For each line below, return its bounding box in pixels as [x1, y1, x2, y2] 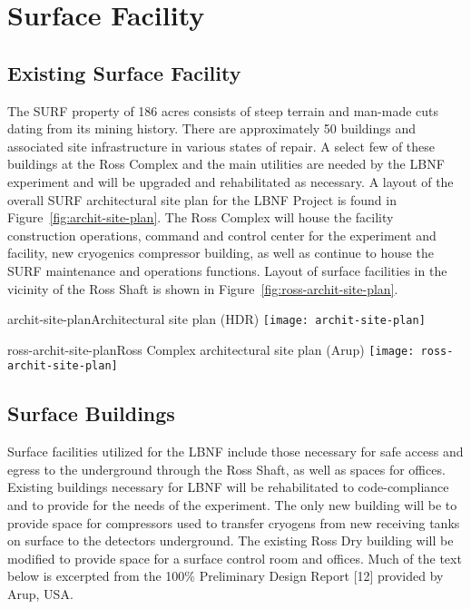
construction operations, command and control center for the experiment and [7, 225, 437, 244]
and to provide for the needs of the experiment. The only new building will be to [7, 496, 457, 515]
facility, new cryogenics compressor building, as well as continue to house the [7, 243, 434, 262]
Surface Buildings [7, 399, 175, 427]
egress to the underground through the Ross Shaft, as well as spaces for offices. [7, 459, 446, 478]
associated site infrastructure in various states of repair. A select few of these [7, 136, 436, 155]
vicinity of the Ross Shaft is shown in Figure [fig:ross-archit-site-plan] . [7, 279, 398, 298]
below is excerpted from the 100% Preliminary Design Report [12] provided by [7, 566, 444, 585]
